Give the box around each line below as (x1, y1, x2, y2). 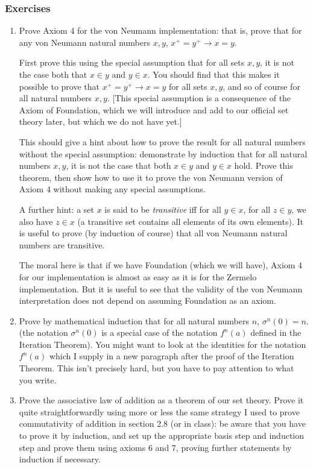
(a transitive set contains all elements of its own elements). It (77, 215, 303, 227)
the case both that (19, 68, 87, 80)
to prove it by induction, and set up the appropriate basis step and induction (19, 429, 305, 442)
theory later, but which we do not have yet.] (19, 115, 182, 128)
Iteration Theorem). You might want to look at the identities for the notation (19, 338, 306, 350)
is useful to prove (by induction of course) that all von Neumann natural (19, 227, 288, 239)
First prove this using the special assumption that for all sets (19, 56, 245, 69)
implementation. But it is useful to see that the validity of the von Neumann (19, 282, 303, 295)
